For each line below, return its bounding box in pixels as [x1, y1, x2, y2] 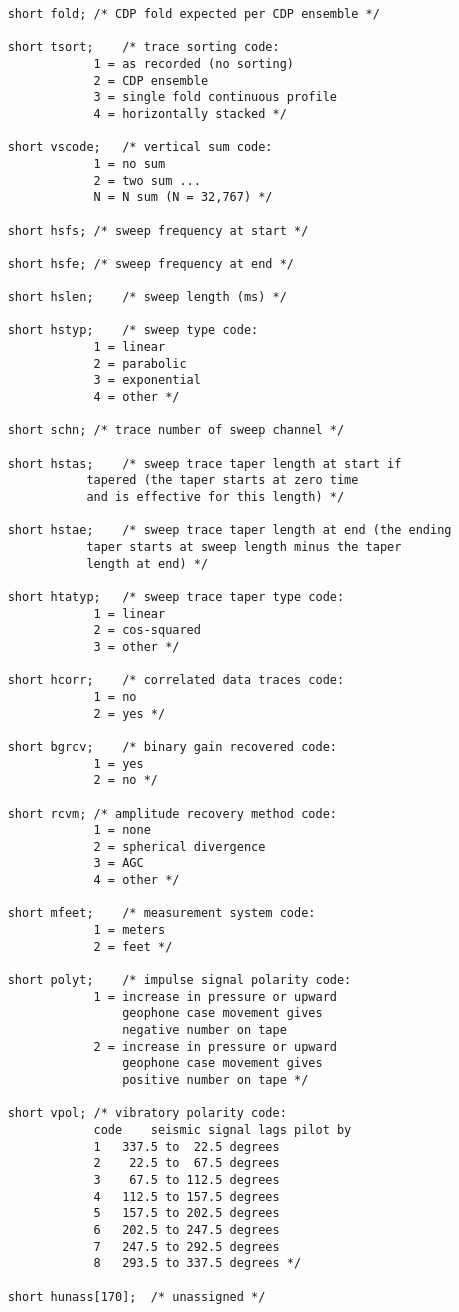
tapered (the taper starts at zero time [86, 473, 359, 488]
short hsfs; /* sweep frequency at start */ [7, 223, 309, 238]
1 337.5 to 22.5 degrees [93, 1139, 280, 1154]
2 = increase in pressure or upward [93, 1039, 337, 1054]
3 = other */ [93, 639, 180, 654]
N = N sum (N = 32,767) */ [93, 190, 273, 205]
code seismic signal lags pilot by [93, 1122, 352, 1137]
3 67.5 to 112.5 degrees [93, 1172, 280, 1187]
